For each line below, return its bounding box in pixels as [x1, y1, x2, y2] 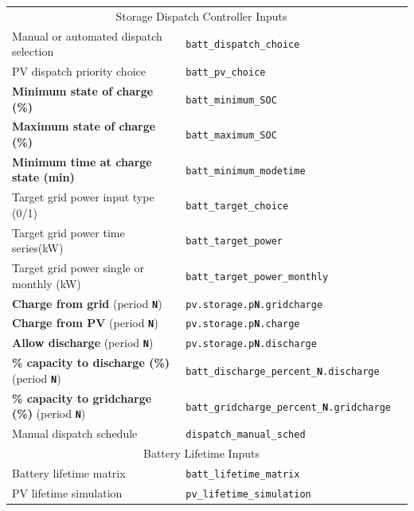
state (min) [12, 169, 75, 185]
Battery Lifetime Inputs [143, 445, 260, 462]
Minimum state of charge [12, 82, 154, 99]
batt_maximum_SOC [186, 130, 277, 142]
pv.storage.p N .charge [186, 318, 300, 330]
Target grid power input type [12, 189, 154, 205]
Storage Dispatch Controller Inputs [115, 7, 287, 24]
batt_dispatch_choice [186, 39, 300, 51]
